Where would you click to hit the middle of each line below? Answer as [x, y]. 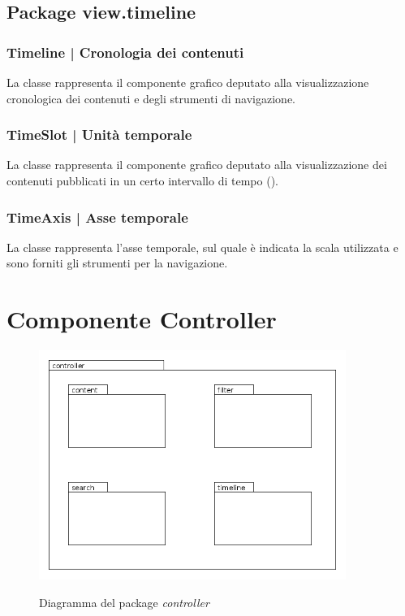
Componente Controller [142, 319]
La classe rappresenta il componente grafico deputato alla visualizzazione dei [197, 165]
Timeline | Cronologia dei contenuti [125, 52]
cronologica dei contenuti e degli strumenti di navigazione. [151, 98]
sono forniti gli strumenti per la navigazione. [117, 263]
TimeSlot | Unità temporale [99, 134]
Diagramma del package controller [124, 602]
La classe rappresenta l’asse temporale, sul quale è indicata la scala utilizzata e [202, 247]
